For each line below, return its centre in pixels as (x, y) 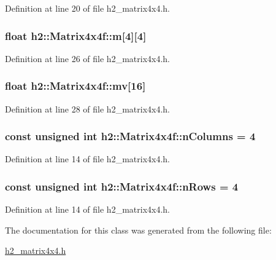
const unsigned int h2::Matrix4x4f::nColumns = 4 (130, 136)
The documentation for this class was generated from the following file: (138, 230)
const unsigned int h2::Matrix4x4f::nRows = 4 (122, 186)
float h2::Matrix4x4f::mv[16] (75, 86)
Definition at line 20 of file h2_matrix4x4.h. (87, 8)
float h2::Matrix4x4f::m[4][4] (76, 35)
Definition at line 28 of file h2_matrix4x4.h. (87, 108)
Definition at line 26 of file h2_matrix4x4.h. (87, 58)
